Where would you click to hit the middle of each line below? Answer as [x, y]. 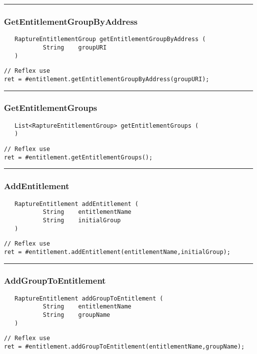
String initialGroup [82, 220]
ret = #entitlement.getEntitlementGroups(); [78, 157]
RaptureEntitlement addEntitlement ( [77, 204]
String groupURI [75, 47]
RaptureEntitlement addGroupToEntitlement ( [89, 298]
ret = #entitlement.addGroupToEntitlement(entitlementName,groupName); [124, 347]
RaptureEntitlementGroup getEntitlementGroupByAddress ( [110, 39]
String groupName [76, 315]
